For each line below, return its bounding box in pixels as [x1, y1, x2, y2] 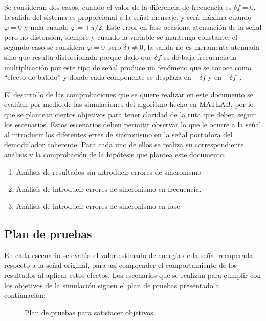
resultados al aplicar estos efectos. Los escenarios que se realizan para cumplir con [4, 270, 261, 281]
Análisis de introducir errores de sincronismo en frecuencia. [16, 183, 202, 194]
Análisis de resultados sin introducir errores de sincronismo [16, 166, 202, 177]
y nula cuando [24, 22, 69, 32]
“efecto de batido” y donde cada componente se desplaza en [4, 72, 191, 82]
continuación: [4, 290, 46, 301]
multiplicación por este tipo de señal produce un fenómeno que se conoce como [4, 61, 251, 72]
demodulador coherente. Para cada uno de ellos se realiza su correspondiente [4, 139, 244, 149]
